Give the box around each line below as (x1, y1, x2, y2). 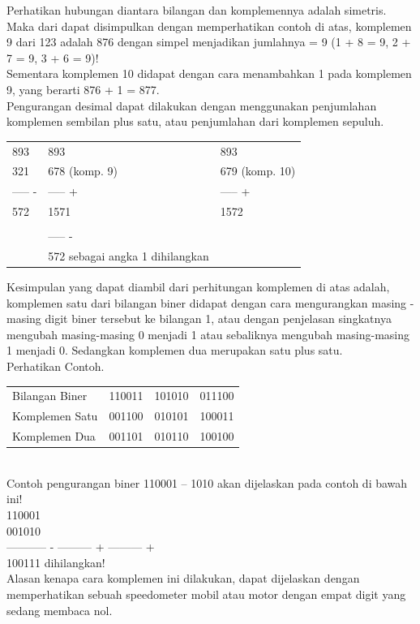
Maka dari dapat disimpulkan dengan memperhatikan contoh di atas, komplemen (6, 17, 412, 34)
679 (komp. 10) (220, 162, 296, 179)
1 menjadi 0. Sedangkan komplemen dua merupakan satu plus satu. (6, 342, 343, 359)
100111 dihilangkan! (6, 553, 105, 570)
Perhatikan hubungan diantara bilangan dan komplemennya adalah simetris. (6, 2, 387, 18)
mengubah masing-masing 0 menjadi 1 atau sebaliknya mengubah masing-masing (6, 325, 409, 342)
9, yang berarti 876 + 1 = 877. (6, 80, 160, 97)
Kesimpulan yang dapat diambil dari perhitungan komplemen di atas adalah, (6, 278, 390, 295)
